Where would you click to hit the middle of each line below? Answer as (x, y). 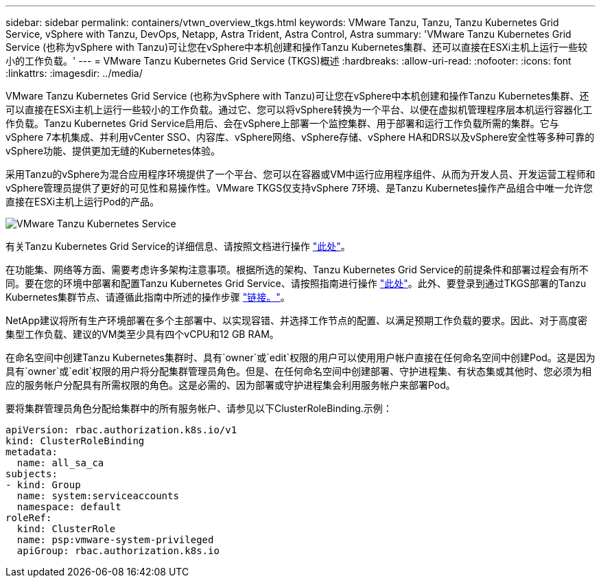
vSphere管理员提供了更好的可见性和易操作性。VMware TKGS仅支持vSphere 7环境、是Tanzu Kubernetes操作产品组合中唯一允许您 (299, 188)
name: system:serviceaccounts (98, 496)
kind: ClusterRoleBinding (75, 441)
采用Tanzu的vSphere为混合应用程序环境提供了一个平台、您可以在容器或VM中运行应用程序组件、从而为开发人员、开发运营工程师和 (300, 174)
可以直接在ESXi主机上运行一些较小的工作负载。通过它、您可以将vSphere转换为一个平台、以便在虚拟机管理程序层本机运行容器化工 (299, 110)
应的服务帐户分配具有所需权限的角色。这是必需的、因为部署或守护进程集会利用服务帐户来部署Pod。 (231, 385)
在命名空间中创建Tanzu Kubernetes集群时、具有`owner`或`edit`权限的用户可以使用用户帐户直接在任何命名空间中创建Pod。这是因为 (300, 357)
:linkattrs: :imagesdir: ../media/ (74, 73)
